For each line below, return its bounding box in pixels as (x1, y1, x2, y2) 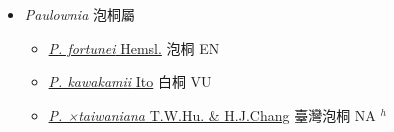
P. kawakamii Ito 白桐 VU (48, 71, 212, 92)
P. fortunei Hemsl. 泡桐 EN (48, 37, 220, 58)
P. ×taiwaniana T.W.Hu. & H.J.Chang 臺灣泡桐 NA (48, 104, 376, 125)
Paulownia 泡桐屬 (24, 4, 135, 24)
